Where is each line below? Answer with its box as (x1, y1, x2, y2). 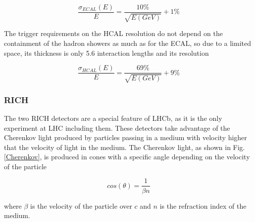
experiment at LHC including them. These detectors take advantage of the (4, 122, 230, 133)
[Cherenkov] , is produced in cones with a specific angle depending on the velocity (4, 151, 250, 162)
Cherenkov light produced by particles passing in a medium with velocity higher (4, 132, 247, 143)
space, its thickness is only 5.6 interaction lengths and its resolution (4, 47, 209, 58)
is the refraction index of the (159, 200, 247, 211)
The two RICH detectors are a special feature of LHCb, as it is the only (4, 112, 222, 123)
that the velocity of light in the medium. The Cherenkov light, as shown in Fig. (4, 142, 245, 152)
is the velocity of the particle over (30, 200, 132, 211)
